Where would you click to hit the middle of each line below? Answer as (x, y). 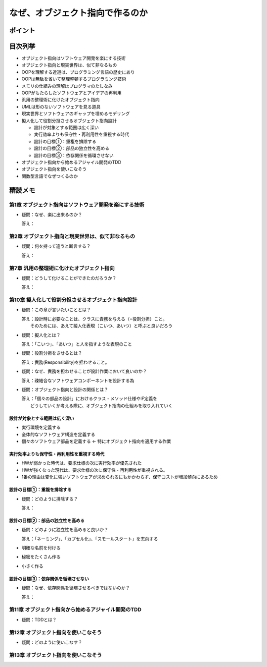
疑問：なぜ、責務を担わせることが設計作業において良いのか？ (84, 371)
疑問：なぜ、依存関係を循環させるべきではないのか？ (76, 588)
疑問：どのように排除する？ (50, 499)
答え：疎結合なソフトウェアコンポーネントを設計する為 (78, 380)
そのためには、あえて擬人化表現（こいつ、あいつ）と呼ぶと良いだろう (101, 326)
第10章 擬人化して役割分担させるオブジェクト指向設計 (73, 300)
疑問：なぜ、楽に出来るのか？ (52, 214)
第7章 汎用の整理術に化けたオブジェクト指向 (62, 268)
